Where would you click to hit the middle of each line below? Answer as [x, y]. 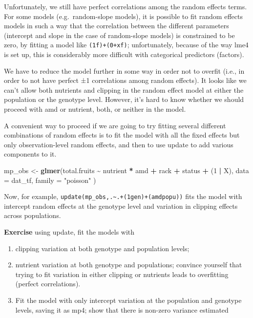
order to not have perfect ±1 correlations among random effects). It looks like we [125, 80]
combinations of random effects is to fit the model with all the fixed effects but [122, 135]
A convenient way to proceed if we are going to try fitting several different [115, 125]
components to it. [30, 154]
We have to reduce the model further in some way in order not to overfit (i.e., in [124, 70]
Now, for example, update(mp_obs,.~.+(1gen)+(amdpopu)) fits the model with [123, 196]
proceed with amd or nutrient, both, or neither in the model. [95, 109]
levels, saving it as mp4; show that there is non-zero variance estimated [122, 309]
